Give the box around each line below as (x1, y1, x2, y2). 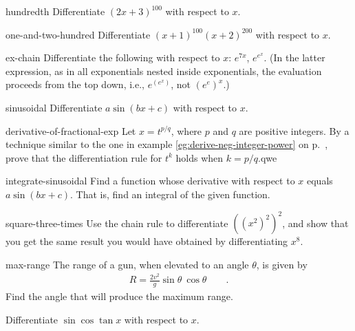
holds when (175, 150, 224, 164)
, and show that (282, 215, 349, 230)
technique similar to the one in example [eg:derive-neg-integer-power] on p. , (6, 137, 328, 151)
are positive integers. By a (239, 123, 349, 138)
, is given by (256, 257, 308, 271)
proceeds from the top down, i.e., (6, 77, 144, 92)
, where (171, 123, 202, 138)
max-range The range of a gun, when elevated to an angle (6, 257, 249, 271)
